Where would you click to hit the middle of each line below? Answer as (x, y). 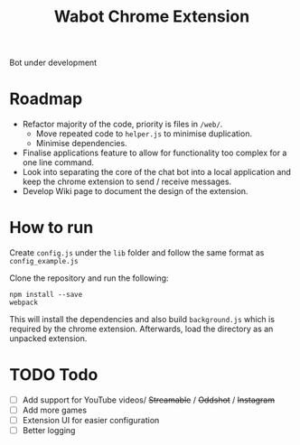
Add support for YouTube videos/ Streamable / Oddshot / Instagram (149, 400)
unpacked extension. (48, 338)
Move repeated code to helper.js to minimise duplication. (144, 134)
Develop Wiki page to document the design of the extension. (135, 191)
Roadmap (46, 99)
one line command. (58, 162)
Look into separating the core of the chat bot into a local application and (157, 172)
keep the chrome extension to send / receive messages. (127, 181)
